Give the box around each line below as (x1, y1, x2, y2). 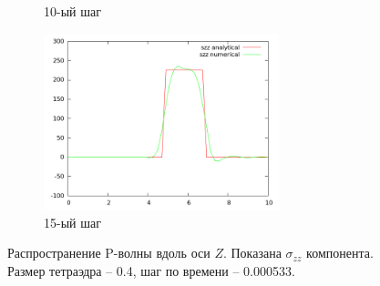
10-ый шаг (44, 2, 101, 20)
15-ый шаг (44, 212, 101, 231)
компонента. (306, 243, 374, 262)
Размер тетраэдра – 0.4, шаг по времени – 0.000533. (7, 260, 295, 280)
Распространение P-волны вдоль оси (7, 243, 211, 262)
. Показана (222, 243, 282, 262)
